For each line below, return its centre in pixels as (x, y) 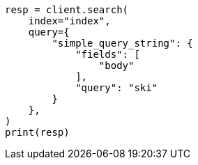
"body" (116, 65)
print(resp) (37, 132)
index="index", (69, 21)
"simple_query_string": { (122, 43)
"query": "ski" (117, 88)
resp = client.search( (67, 10)
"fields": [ (108, 54)
